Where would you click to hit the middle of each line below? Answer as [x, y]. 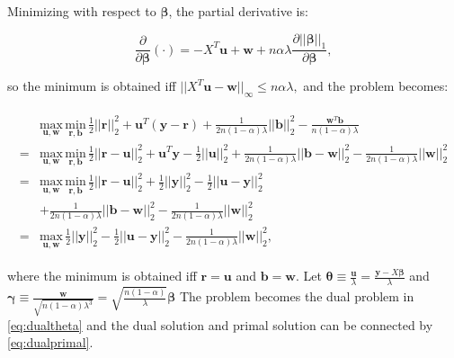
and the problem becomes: [376, 86]
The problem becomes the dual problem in [297, 296]
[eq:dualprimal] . [50, 342]
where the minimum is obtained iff [102, 276]
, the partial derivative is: [238, 11]
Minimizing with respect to [82, 11]
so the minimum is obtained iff [92, 86]
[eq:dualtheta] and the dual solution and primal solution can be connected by [220, 324]
